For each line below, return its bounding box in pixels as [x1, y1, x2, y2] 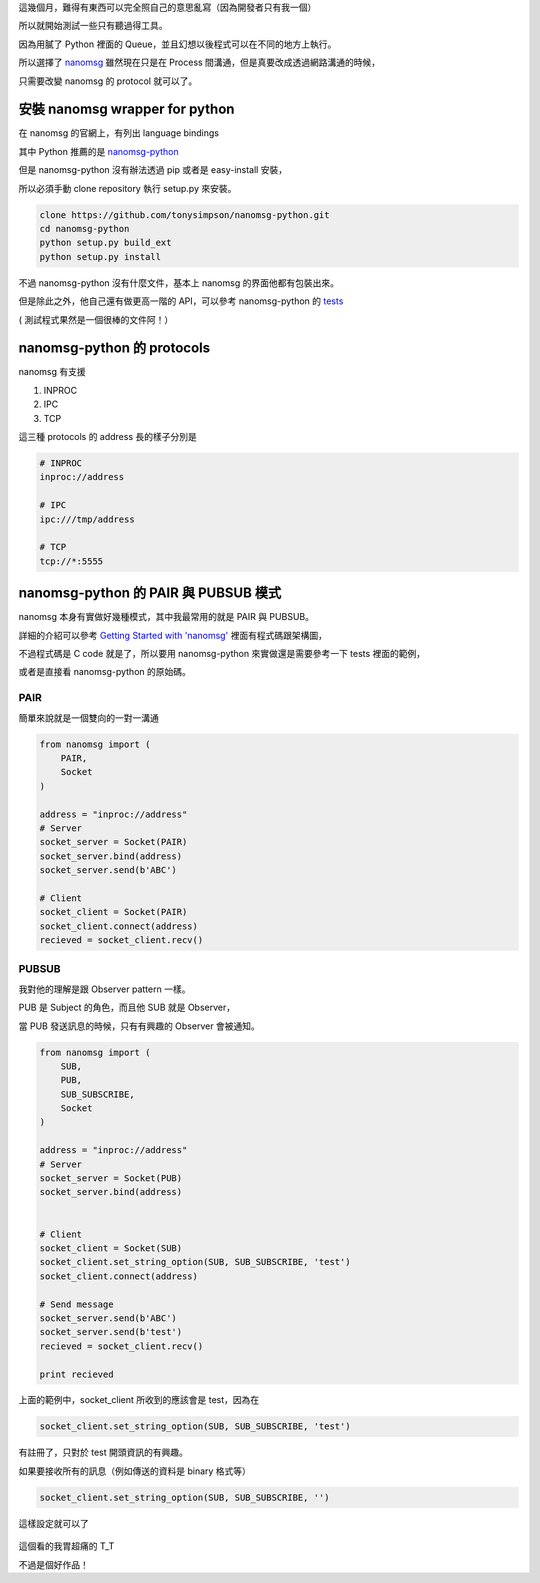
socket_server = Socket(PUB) [39, 1173, 183, 1184]
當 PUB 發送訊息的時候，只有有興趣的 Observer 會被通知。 [18, 1020, 260, 1032]
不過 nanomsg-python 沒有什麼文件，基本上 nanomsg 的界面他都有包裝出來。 [18, 276, 340, 289]
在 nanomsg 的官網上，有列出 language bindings [18, 127, 220, 139]
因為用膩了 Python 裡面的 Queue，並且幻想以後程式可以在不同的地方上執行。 [18, 38, 337, 50]
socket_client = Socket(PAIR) [39, 906, 188, 918]
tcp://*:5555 [39, 555, 104, 567]
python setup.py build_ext [39, 237, 172, 249]
